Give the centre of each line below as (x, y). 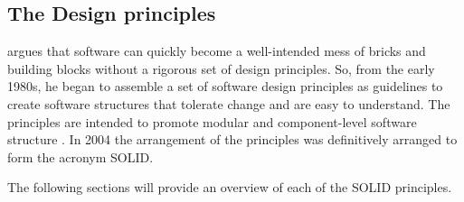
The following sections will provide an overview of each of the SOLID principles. (230, 187)
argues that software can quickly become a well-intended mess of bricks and (217, 51)
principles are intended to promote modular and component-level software (212, 121)
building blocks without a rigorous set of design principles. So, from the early (221, 68)
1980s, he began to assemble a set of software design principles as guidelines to (225, 86)
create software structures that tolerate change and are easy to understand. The (229, 103)
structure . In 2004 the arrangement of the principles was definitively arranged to (232, 139)
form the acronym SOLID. (80, 156)
